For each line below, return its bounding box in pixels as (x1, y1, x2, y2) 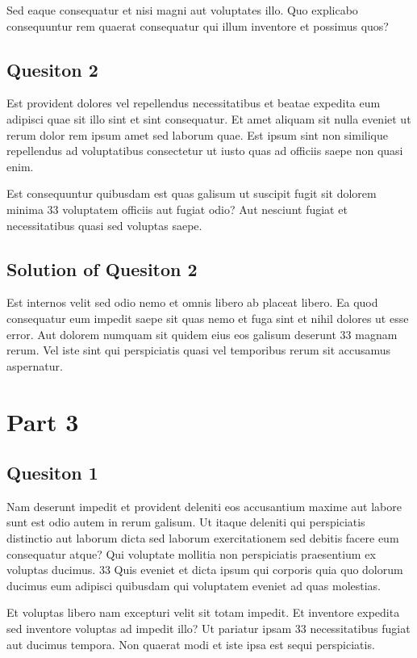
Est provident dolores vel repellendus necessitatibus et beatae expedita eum (6, 94, 381, 111)
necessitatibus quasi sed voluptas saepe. (6, 216, 202, 233)
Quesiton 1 (6, 460, 98, 485)
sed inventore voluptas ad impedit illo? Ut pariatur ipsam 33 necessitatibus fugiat (6, 620, 411, 637)
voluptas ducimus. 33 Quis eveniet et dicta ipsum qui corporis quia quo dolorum (6, 561, 403, 578)
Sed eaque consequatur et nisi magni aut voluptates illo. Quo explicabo (6, 2, 358, 18)
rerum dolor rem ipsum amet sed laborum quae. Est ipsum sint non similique (6, 126, 388, 143)
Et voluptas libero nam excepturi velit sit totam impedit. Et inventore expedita (6, 604, 400, 621)
